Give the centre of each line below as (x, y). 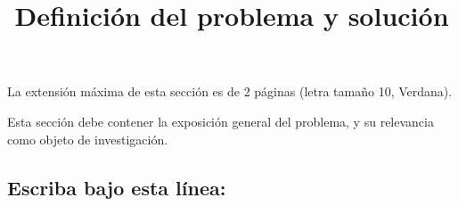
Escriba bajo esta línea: (117, 187)
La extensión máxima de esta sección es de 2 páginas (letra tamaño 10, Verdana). (230, 91)
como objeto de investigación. (88, 139)
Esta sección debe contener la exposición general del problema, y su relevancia (221, 121)
